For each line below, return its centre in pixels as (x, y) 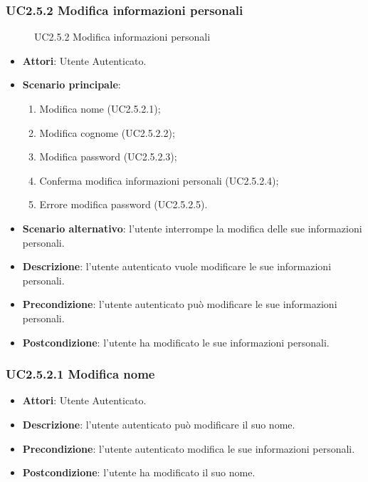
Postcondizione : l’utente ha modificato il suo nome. (139, 472)
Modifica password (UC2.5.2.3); (108, 157)
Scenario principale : (72, 84)
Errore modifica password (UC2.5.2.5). (123, 204)
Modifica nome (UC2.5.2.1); (100, 108)
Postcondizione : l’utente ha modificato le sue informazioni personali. (176, 342)
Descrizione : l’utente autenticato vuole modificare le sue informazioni (177, 266)
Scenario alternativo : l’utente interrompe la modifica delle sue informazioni (192, 228)
